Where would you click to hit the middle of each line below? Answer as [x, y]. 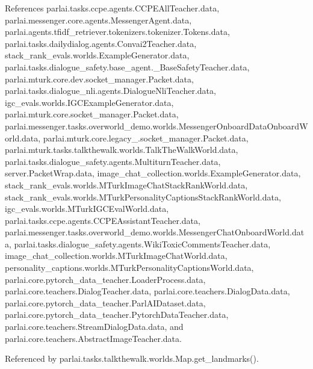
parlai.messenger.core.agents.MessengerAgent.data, [98, 20]
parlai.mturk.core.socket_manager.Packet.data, [92, 114]
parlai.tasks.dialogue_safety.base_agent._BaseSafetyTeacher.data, [127, 67]
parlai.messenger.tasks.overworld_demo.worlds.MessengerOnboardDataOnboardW [156, 126]
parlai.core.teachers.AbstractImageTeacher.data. [93, 338]
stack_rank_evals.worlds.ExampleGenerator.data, [97, 55]
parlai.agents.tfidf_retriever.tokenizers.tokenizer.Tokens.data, [117, 32]
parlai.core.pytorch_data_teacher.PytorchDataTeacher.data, [117, 315]
